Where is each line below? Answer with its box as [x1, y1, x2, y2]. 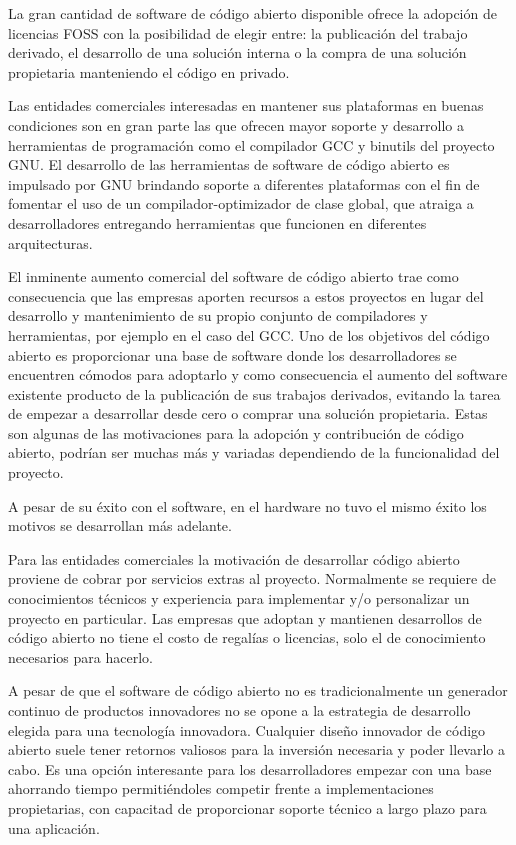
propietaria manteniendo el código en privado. [8, 61, 290, 82]
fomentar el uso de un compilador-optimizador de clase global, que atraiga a [8, 193, 474, 214]
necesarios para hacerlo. [8, 646, 153, 667]
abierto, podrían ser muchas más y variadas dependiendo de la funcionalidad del [8, 442, 500, 463]
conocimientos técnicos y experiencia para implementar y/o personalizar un [8, 588, 470, 609]
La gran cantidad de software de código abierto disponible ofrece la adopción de [8, 3, 497, 23]
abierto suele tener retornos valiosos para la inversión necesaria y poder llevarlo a [8, 739, 506, 760]
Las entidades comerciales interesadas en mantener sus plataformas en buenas [8, 95, 484, 116]
